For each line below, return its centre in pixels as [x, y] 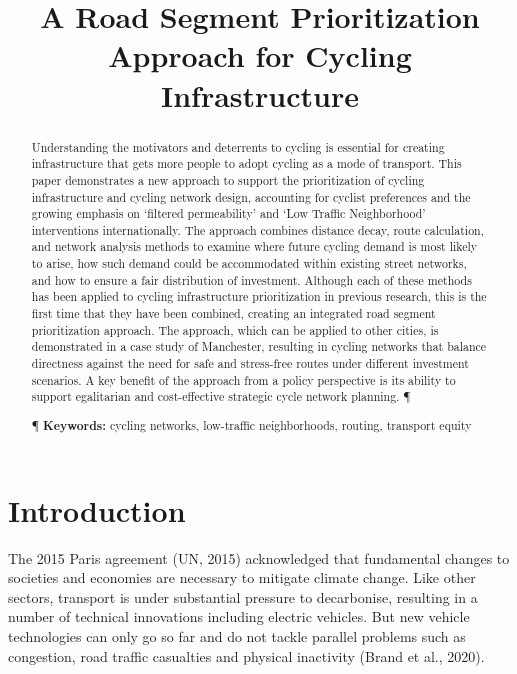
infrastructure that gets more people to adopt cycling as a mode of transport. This [246, 163]
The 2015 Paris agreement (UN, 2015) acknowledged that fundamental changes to [259, 557]
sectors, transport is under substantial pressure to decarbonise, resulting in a [243, 596]
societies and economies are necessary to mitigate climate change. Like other [242, 577]
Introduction [97, 509]
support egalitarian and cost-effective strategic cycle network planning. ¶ [221, 396]
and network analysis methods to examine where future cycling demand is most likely [254, 246]
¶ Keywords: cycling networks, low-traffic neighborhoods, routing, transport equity [251, 425]
